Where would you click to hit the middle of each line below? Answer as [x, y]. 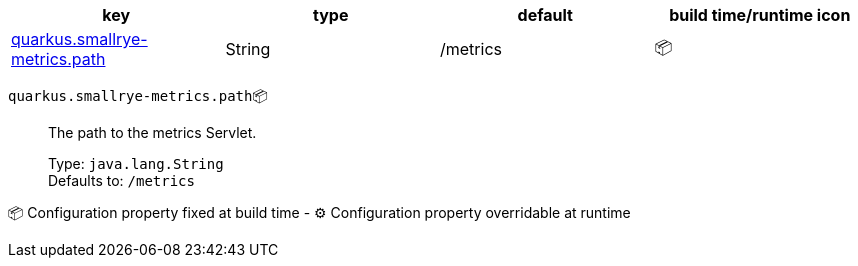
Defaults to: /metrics [121, 180]
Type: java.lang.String [136, 163]
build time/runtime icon [760, 15]
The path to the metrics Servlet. [152, 132]
